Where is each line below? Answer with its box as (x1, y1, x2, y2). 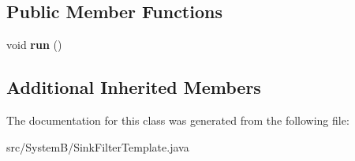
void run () (6, 36, 62, 53)
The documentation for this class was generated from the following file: (6, 112, 349, 128)
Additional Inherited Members (6, 75, 261, 99)
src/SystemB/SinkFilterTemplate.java (6, 138, 189, 155)
